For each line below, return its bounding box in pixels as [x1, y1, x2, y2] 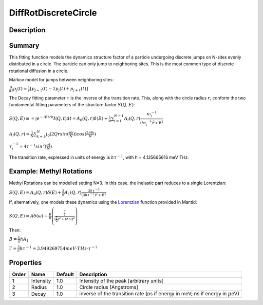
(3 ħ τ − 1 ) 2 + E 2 [81, 192, 107, 197]
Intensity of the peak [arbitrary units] [79, 278, 164, 285]
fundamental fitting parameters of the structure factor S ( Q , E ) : [9, 102, 135, 108]
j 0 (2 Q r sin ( [45, 132, 69, 138]
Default [56, 271, 74, 278]
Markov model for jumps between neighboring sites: [9, 77, 114, 83]
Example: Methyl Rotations [9, 167, 93, 175]
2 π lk [86, 130, 94, 135]
